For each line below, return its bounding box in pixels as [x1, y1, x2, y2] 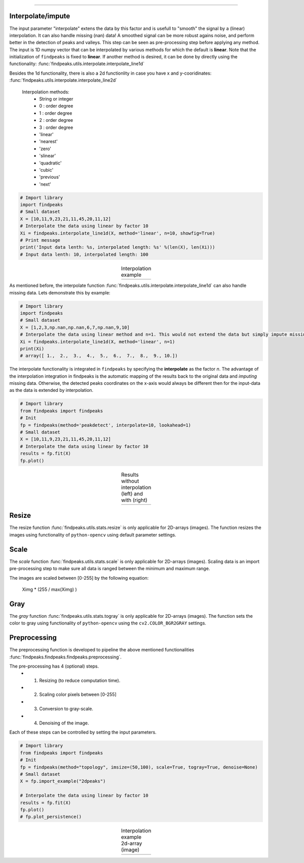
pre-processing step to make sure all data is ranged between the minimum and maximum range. [9, 566, 210, 572]
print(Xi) [20, 346, 45, 351]
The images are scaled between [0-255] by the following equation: [9, 575, 149, 581]
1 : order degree [39, 110, 72, 116]
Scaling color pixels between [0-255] [39, 691, 117, 698]
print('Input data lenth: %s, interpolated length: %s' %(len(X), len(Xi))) [20, 244, 215, 250]
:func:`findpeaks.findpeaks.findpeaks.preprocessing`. [9, 654, 122, 660]
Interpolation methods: [22, 89, 69, 95]
